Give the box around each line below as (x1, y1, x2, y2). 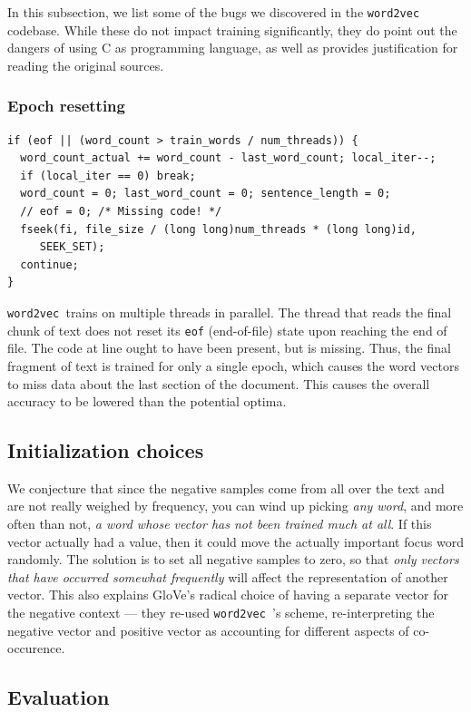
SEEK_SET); (39, 240, 105, 254)
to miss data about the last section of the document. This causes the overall (7, 374, 430, 393)
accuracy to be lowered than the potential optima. (7, 392, 287, 411)
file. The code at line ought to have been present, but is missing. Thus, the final (7, 338, 451, 357)
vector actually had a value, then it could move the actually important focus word (7, 532, 465, 551)
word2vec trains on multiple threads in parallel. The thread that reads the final (7, 303, 452, 321)
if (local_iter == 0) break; (20, 169, 196, 182)
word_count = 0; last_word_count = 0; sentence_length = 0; (20, 187, 391, 200)
